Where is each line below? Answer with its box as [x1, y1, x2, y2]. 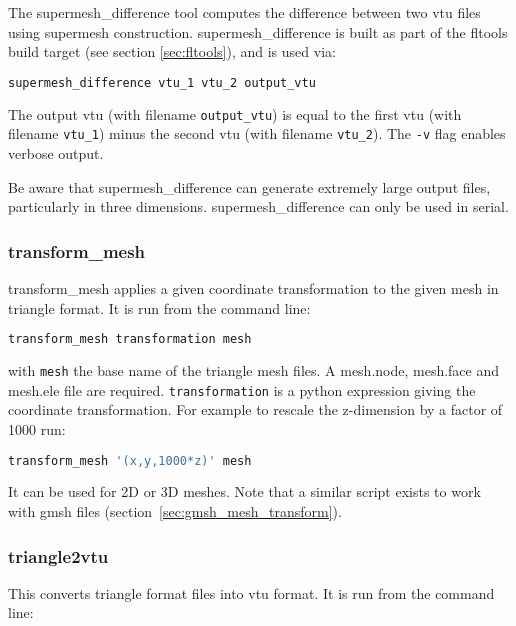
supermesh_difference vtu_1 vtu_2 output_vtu [8, 75, 316, 90]
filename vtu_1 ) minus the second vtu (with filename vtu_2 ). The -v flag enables [8, 123, 506, 144]
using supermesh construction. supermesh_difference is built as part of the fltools [8, 21, 508, 42]
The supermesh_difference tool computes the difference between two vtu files [8, 2, 481, 22]
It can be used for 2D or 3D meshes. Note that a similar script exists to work [8, 481, 481, 502]
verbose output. [8, 142, 104, 163]
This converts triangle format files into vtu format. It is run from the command [8, 582, 495, 603]
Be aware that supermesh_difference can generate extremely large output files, [8, 176, 491, 197]
